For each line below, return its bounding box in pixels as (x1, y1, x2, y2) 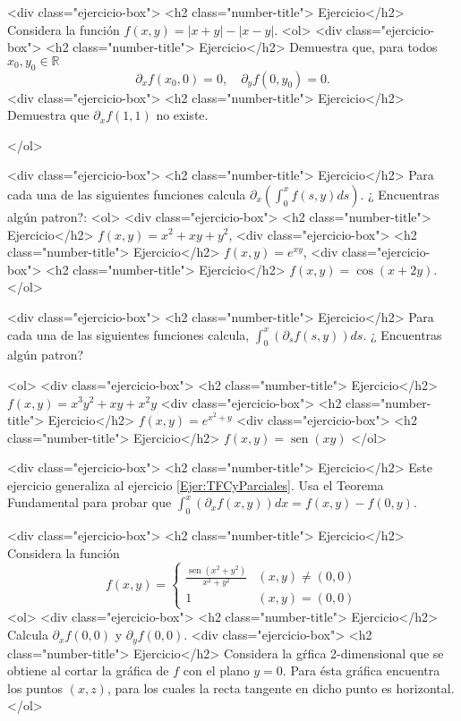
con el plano (183, 661, 250, 680)
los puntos (7, 678, 63, 697)
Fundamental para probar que (7, 493, 172, 512)
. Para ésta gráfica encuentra (282, 661, 440, 680)
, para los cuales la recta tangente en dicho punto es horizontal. (107, 678, 455, 697)
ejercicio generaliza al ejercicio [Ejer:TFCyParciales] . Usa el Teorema (7, 475, 384, 494)
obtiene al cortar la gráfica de (7, 661, 169, 680)
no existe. (156, 106, 209, 124)
